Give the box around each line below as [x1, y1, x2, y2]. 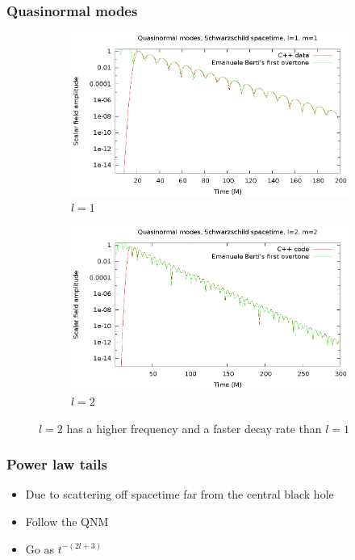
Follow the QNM [25, 513, 109, 529]
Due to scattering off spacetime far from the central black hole [25, 486, 334, 503]
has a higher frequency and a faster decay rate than [66, 419, 322, 436]
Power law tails [6, 454, 107, 474]
